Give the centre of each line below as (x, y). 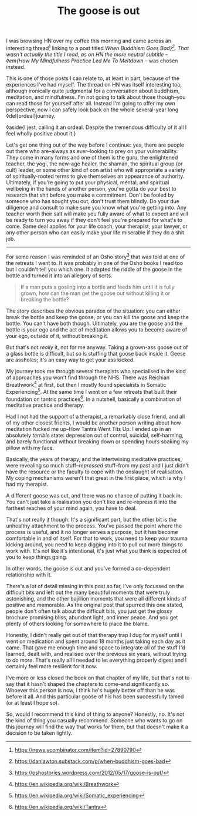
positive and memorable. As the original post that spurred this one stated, (95, 605)
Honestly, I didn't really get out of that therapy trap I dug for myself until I (94, 635)
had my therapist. (27, 485)
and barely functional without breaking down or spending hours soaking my (98, 442)
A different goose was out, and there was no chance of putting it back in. (94, 496)
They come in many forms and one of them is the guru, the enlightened (92, 157)
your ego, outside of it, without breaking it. (57, 336)
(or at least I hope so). (33, 703)
